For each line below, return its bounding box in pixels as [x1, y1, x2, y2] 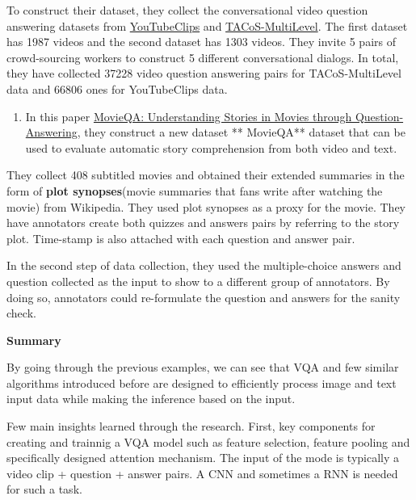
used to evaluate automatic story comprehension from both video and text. [25, 139, 397, 156]
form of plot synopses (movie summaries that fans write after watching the [6, 182, 383, 199]
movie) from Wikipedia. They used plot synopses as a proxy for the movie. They [6, 198, 405, 215]
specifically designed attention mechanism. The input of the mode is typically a [6, 449, 400, 466]
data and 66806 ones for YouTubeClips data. [6, 80, 228, 97]
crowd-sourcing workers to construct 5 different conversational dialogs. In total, [6, 48, 399, 65]
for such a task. [6, 481, 82, 498]
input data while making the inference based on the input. [6, 390, 296, 407]
